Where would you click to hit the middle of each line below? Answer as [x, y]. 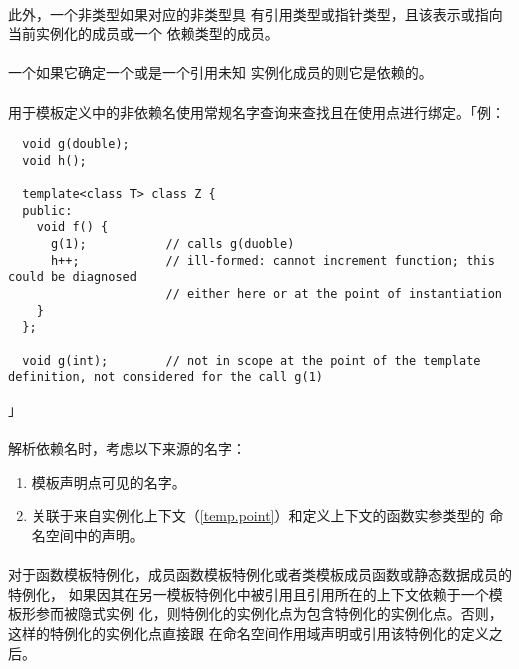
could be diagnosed [72, 277]
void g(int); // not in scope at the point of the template [251, 360]
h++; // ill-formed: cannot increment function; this [272, 260]
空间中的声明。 [94, 534]
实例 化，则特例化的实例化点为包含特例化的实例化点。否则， [304, 613]
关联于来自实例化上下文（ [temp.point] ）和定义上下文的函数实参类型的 [258, 515]
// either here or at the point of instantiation [333, 294]
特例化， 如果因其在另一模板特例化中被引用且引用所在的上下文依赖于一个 [248, 593]
